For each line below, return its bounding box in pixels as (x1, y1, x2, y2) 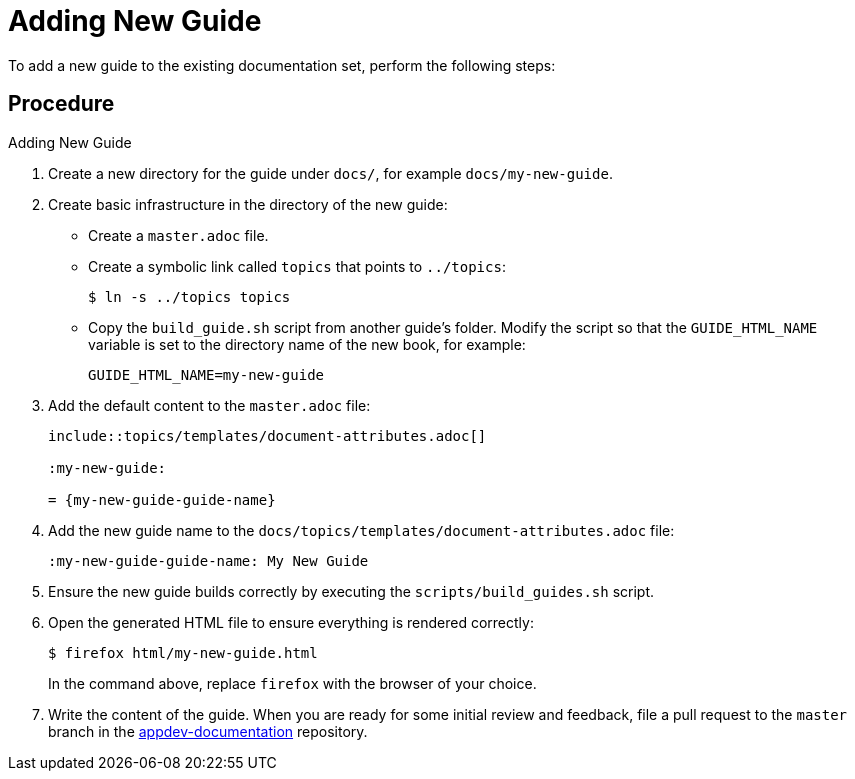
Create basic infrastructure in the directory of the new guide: (48, 195, 448, 213)
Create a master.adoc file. (88, 226, 269, 244)
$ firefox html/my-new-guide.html (48, 644, 318, 661)
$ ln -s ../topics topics (88, 288, 291, 305)
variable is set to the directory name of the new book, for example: (88, 335, 526, 353)
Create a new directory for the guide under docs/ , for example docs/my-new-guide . (48, 164, 613, 182)
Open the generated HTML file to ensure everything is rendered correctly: (48, 613, 534, 631)
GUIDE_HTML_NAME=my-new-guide (88, 366, 325, 383)
